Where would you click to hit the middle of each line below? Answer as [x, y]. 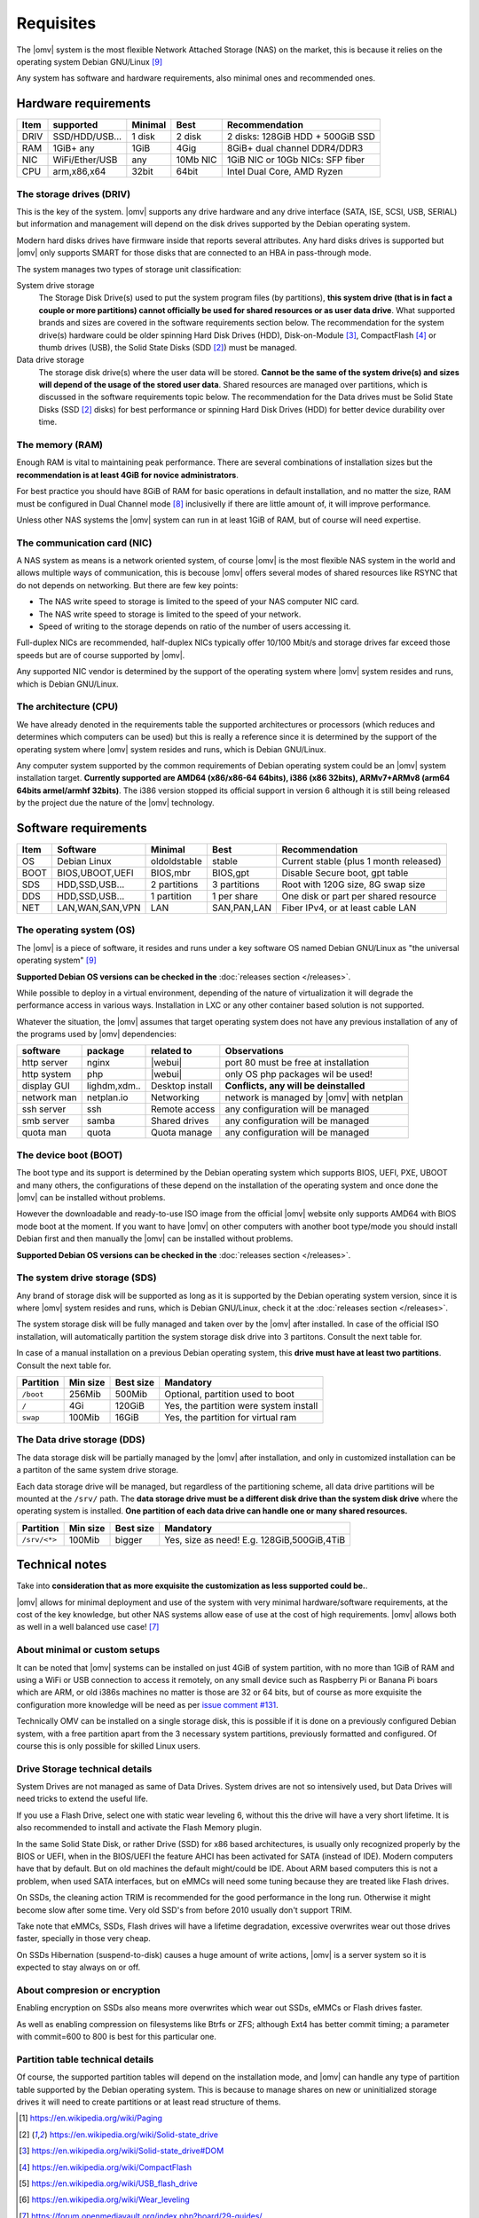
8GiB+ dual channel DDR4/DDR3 [295, 148]
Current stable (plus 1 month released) [362, 861]
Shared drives [180, 1121]
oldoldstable [177, 861]
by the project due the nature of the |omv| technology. [115, 803]
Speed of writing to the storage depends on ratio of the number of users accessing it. [195, 626]
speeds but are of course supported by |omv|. [101, 655]
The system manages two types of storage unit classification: [129, 269]
